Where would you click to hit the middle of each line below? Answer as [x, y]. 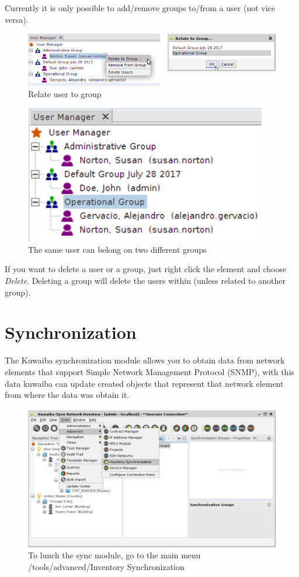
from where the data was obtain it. [67, 395]
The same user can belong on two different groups [117, 249]
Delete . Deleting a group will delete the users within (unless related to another [145, 281]
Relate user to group [65, 93]
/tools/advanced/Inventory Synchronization [106, 566]
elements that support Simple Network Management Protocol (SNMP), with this [149, 371]
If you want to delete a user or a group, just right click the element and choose [146, 269]
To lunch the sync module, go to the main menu [114, 555]
